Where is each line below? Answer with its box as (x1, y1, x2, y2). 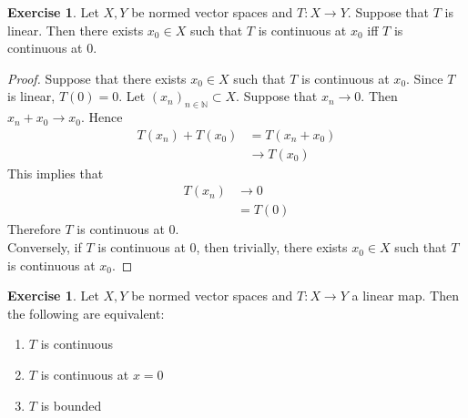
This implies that (7, 163, 104, 182)
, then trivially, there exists (196, 238, 348, 257)
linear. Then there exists (7, 20, 144, 39)
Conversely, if (7, 238, 82, 257)
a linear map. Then (351, 286, 460, 305)
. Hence (80, 107, 123, 127)
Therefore (7, 219, 61, 239)
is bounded (40, 395, 102, 414)
